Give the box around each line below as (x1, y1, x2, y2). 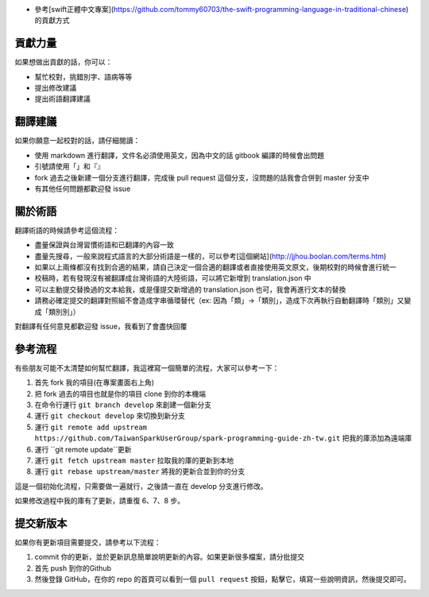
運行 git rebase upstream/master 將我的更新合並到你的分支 (34, 467, 245, 476)
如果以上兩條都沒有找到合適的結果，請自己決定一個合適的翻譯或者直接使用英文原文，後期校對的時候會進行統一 (34, 262, 396, 272)
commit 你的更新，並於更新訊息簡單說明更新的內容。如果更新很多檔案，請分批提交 (34, 552, 305, 562)
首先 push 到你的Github (34, 563, 111, 572)
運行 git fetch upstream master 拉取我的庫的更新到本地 (34, 456, 234, 465)
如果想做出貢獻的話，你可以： (14, 57, 113, 67)
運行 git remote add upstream (34, 422, 147, 432)
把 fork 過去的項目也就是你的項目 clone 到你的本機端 (34, 389, 207, 398)
